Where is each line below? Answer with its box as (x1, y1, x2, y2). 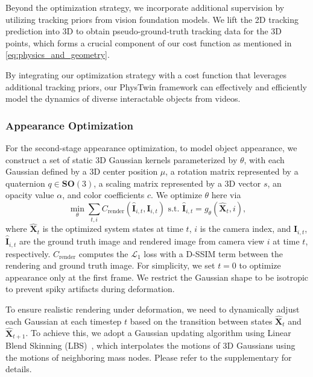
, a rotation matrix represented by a (165, 165, 299, 178)
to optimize (239, 259, 281, 272)
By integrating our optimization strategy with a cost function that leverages (5, 68, 287, 81)
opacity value (5, 188, 54, 201)
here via (211, 188, 241, 201)
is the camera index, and (200, 222, 291, 235)
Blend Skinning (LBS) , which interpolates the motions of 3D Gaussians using (5, 339, 296, 352)
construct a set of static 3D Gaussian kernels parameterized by (5, 153, 238, 166)
